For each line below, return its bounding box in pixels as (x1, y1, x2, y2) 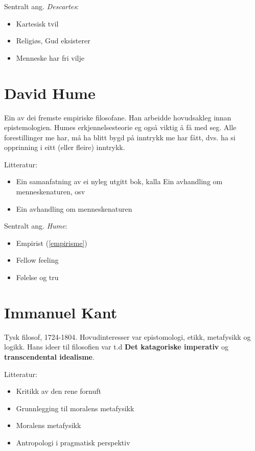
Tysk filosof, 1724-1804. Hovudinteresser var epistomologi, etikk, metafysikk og (4, 331, 251, 342)
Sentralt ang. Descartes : (4, 1, 79, 11)
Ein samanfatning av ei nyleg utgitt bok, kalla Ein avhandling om (16, 176, 223, 187)
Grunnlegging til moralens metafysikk (16, 403, 134, 413)
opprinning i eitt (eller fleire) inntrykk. (4, 142, 125, 153)
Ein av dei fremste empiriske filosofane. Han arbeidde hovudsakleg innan (4, 112, 231, 122)
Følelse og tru (16, 272, 59, 283)
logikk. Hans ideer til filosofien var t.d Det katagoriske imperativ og (4, 341, 229, 352)
